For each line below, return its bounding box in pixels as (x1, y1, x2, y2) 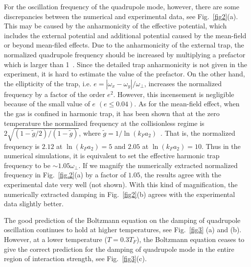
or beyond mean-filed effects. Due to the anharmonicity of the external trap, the (4, 40, 244, 50)
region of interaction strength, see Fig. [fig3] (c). (4, 253, 147, 264)
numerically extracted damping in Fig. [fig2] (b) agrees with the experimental (4, 189, 235, 199)
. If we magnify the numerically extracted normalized (78, 160, 238, 170)
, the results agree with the (140, 170, 221, 180)
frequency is (4, 141, 40, 151)
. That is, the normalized (160, 127, 235, 138)
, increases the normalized (144, 78, 222, 88)
